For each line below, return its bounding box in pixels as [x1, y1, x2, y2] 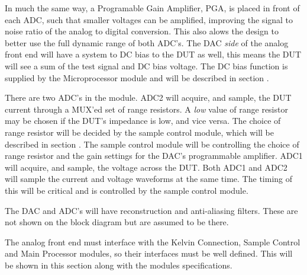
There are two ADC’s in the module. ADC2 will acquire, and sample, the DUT [5, 91, 292, 104]
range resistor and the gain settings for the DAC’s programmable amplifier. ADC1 [5, 149, 303, 162]
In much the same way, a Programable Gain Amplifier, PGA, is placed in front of [5, 2, 300, 14]
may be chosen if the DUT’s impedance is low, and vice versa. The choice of [5, 114, 281, 127]
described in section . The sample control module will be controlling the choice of [5, 137, 299, 150]
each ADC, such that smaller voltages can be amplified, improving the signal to [5, 13, 293, 25]
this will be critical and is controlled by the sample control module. [5, 184, 248, 196]
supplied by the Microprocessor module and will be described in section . [5, 71, 269, 84]
